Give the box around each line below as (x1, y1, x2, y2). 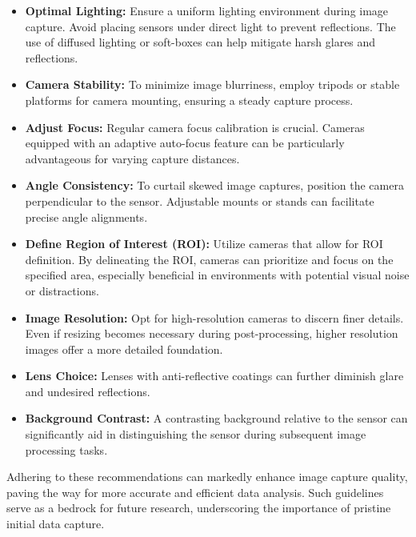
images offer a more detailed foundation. (25, 340, 223, 357)
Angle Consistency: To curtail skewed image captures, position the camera (25, 177, 404, 194)
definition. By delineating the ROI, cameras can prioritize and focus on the (25, 250, 394, 267)
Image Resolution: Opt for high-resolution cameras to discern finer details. (25, 309, 404, 326)
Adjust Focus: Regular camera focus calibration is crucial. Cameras (25, 118, 365, 135)
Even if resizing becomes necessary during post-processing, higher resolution (25, 325, 398, 342)
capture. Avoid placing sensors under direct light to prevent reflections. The (25, 18, 396, 34)
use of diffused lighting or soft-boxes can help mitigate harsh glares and (25, 34, 376, 50)
